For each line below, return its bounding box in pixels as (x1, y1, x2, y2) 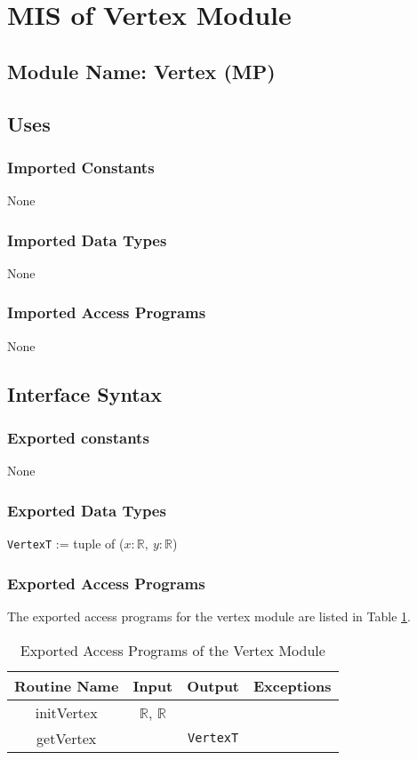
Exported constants (7, 427, 149, 449)
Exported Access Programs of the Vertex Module (20, 639, 325, 660)
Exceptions (253, 675, 332, 696)
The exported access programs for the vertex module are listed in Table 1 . (7, 607, 411, 626)
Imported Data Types (7, 228, 167, 251)
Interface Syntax (7, 380, 163, 407)
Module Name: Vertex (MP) (7, 57, 276, 84)
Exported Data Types (7, 499, 166, 521)
